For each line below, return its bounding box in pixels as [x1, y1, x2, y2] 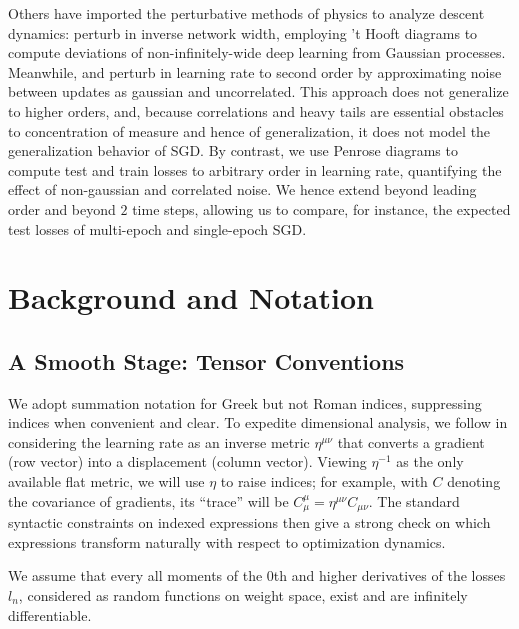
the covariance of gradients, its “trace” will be [8, 490, 289, 511]
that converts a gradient [337, 431, 485, 452]
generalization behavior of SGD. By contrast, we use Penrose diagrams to [8, 140, 458, 161]
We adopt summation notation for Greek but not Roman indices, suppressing [8, 392, 482, 413]
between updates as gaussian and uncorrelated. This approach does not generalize [8, 81, 509, 102]
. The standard [368, 490, 460, 511]
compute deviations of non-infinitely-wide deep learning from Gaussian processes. [8, 42, 506, 63]
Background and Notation [8, 277, 374, 318]
